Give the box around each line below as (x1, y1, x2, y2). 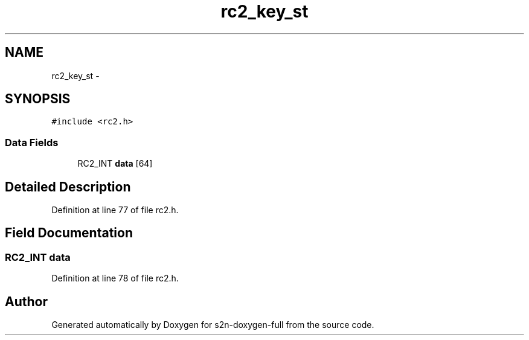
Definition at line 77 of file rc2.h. (51, 205, 179, 216)
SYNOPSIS (5, 91, 71, 107)
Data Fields (5, 136, 59, 149)
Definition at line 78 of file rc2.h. (51, 273, 179, 284)
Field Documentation (5, 225, 133, 241)
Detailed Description (5, 179, 131, 194)
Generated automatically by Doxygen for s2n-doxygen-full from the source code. (51, 319, 374, 330)
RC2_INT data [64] (77, 158, 153, 169)
